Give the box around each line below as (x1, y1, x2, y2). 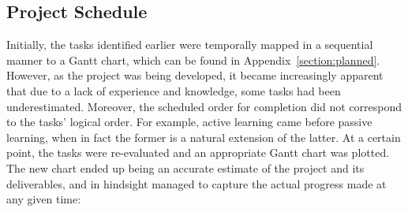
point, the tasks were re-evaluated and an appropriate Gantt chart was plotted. (6, 144, 390, 161)
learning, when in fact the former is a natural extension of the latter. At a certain (6, 128, 401, 145)
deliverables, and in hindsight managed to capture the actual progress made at (6, 175, 387, 192)
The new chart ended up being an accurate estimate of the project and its (6, 159, 365, 176)
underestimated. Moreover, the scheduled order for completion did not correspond (6, 98, 402, 114)
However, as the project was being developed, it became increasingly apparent (6, 67, 384, 84)
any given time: (6, 191, 81, 207)
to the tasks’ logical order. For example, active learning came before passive (6, 113, 372, 130)
